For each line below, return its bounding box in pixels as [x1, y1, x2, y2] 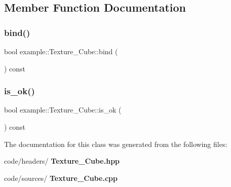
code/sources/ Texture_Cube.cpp [4, 172, 118, 183]
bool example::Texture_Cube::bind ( [4, 46, 118, 56]
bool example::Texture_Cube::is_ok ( [4, 104, 122, 115]
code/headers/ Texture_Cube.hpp [4, 156, 120, 166]
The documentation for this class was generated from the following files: [4, 138, 227, 149]
